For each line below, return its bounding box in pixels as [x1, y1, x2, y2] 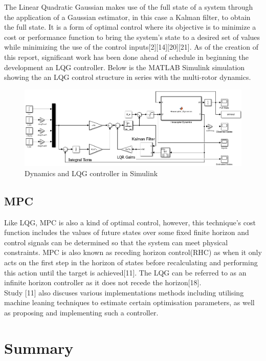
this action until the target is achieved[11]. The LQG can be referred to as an [4, 267, 247, 278]
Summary [4, 337, 74, 358]
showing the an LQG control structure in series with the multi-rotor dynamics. [4, 72, 251, 82]
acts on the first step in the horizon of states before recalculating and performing [4, 257, 258, 268]
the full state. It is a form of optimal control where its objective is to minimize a [4, 22, 256, 32]
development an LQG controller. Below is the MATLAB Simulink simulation [4, 61, 245, 72]
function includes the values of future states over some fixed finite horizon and [4, 227, 249, 238]
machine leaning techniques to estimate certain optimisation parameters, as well [4, 297, 255, 308]
